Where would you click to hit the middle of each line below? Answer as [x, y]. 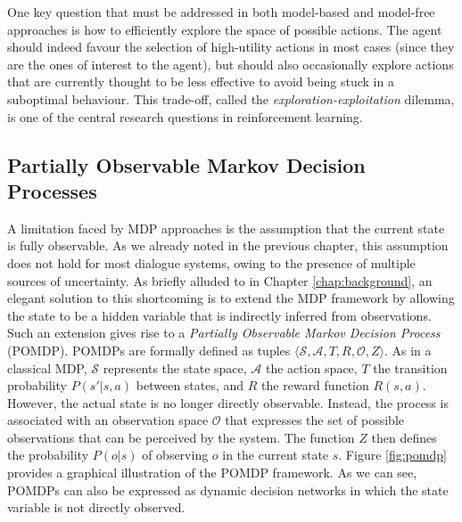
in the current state [276, 455]
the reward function [315, 385]
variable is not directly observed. [96, 507]
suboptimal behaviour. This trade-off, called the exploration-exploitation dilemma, [231, 98]
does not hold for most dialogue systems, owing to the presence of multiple [211, 262]
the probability [48, 455]
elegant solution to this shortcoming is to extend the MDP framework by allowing [231, 298]
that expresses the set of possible [314, 420]
